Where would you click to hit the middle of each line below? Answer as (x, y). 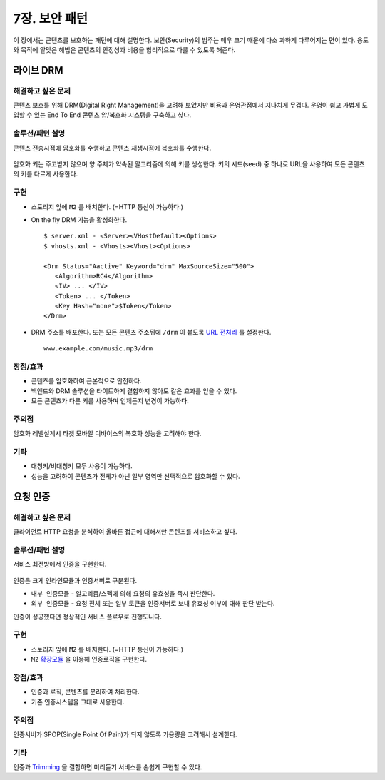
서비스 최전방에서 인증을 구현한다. (60, 564)
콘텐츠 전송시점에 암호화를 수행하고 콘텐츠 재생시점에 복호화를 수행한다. (112, 148)
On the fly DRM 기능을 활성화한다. (79, 219)
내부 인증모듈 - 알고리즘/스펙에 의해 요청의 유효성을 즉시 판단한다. (123, 593)
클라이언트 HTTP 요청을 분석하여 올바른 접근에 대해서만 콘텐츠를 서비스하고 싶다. (125, 531)
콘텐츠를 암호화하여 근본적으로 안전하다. (86, 381)
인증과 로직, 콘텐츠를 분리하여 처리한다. (85, 692)
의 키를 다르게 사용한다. (46, 174)
